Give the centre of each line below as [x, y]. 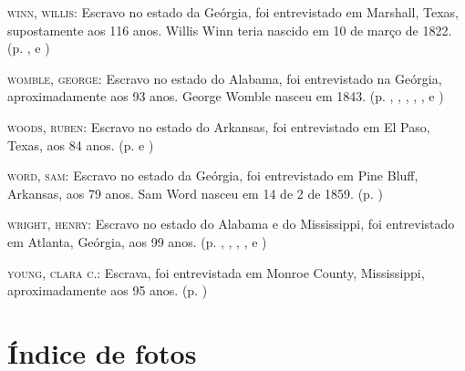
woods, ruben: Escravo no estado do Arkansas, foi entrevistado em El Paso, [219, 126]
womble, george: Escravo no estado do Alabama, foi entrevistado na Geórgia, [225, 78]
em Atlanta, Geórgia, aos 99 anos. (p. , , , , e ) [137, 241]
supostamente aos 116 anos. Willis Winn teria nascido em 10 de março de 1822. [230, 30]
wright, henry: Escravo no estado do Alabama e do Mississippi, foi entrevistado [231, 224]
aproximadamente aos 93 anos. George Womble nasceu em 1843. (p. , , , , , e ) [226, 96]
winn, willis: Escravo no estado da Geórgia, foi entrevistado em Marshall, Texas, [233, 12]
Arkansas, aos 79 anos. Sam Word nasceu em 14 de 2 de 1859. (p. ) [195, 193]
